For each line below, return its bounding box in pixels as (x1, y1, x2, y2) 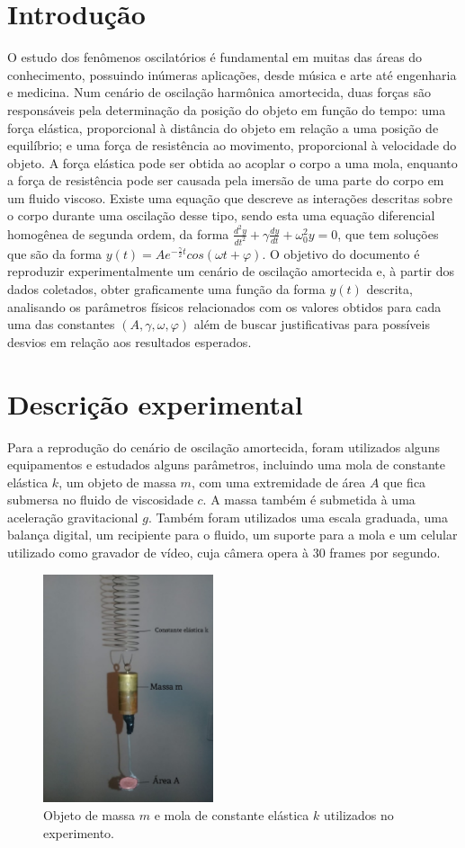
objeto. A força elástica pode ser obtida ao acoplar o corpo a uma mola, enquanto (7, 153, 458, 172)
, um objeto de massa (58, 472, 176, 491)
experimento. (43, 823, 114, 842)
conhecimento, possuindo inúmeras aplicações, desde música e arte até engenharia (7, 65, 457, 84)
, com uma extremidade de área (191, 472, 366, 491)
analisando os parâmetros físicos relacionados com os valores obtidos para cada (7, 297, 442, 316)
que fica (383, 472, 426, 491)
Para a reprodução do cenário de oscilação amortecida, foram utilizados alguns (7, 437, 440, 456)
